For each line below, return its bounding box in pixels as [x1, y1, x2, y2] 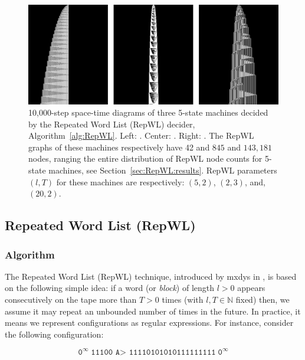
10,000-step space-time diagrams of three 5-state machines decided [28, 106, 268, 119]
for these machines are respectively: [56, 175, 185, 188]
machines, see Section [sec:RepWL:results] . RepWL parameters [48, 164, 277, 176]
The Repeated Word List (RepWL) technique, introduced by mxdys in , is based [5, 270, 297, 282]
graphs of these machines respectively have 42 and [28, 140, 210, 153]
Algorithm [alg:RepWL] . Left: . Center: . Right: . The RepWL [28, 129, 254, 142]
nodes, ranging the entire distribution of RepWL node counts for [28, 152, 263, 165]
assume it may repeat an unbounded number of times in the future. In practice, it [5, 305, 301, 317]
